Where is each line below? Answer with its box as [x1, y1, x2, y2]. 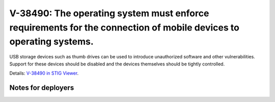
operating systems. [9, 36, 94, 48]
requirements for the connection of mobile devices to [9, 22, 239, 33]
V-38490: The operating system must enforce [9, 8, 209, 19]
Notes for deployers [9, 83, 74, 92]
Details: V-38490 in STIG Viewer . [9, 70, 79, 76]
